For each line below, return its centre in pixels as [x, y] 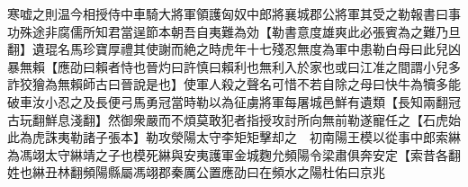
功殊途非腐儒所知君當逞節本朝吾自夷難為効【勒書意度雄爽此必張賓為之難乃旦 [234, 31]
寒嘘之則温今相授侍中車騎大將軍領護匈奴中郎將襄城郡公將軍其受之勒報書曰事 [234, 13]
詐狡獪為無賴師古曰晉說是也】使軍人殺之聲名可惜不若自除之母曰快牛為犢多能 [234, 84]
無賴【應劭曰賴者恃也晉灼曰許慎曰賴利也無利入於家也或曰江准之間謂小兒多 [240, 66]
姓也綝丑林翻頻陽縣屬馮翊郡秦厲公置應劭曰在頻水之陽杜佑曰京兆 [196, 172]
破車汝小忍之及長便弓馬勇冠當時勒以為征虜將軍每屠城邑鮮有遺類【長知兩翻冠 [234, 101]
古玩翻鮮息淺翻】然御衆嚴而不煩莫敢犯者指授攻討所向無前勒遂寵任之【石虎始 [234, 119]
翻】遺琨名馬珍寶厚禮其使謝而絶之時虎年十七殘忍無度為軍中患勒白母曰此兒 [228, 49]
